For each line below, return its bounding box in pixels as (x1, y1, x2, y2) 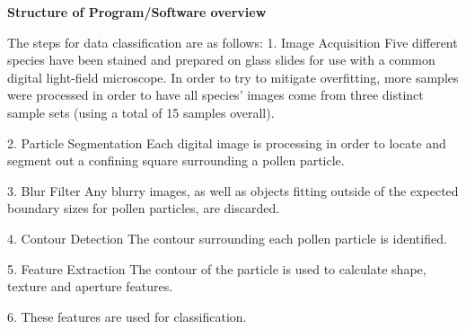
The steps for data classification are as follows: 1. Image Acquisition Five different (7, 32, 458, 51)
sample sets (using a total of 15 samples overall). (7, 102, 275, 121)
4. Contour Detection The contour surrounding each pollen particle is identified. (7, 228, 447, 247)
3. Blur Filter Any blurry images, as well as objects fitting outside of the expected (7, 181, 459, 200)
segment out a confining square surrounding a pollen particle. (7, 151, 345, 170)
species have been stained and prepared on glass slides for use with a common (7, 50, 435, 69)
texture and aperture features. (7, 277, 173, 296)
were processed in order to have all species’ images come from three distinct (7, 85, 424, 104)
